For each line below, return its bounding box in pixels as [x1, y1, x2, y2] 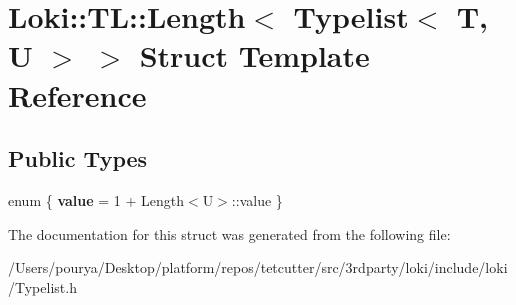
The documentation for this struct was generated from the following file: [8, 223, 451, 244]
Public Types [8, 143, 148, 174]
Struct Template [139, 35, 370, 76]
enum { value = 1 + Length [8, 189, 185, 210]
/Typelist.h [8, 276, 77, 297]
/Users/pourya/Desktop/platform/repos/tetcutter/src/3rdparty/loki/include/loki [8, 257, 508, 278]
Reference [8, 74, 147, 115]
